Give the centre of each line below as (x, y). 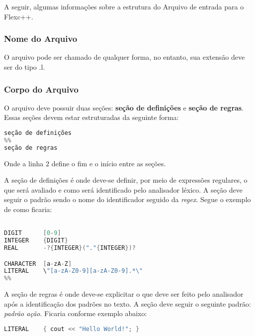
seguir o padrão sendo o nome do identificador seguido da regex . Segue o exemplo (127, 199)
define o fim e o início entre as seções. (109, 163)
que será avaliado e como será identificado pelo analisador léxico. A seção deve (123, 189)
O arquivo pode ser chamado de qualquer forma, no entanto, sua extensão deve (125, 57)
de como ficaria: (28, 209)
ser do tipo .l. (25, 67)
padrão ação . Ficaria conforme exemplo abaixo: (76, 313)
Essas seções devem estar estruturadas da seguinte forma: (91, 117)
